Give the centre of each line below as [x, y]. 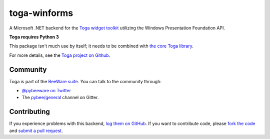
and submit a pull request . [36, 131]
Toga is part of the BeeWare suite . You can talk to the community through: [85, 81]
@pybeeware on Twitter [46, 91]
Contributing [29, 112]
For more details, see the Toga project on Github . [60, 55]
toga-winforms [41, 13]
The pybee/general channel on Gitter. [60, 98]
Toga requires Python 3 [34, 37]
